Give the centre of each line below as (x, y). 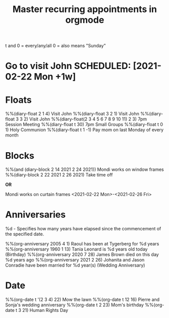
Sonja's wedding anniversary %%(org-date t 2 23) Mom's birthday (74, 305)
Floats (18, 100)
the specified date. (25, 234)
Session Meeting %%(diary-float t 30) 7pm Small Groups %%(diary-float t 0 (84, 124)
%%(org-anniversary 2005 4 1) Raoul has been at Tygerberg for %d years (82, 244)
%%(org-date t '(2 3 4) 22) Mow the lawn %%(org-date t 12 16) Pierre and (82, 300)
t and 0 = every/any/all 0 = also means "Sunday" (55, 46)
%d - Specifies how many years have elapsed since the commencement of (83, 229)
